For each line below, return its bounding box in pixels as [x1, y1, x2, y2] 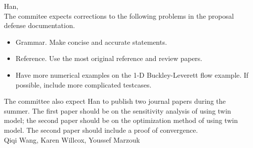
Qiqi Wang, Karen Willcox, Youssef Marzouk [4, 134, 140, 145]
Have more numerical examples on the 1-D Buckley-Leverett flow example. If [15, 69, 249, 80]
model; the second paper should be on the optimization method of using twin [4, 115, 238, 125]
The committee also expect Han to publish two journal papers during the [4, 96, 226, 106]
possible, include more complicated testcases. [15, 79, 152, 89]
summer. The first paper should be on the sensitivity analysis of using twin [4, 105, 231, 116]
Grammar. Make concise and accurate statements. [15, 36, 167, 47]
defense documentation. [4, 20, 75, 30]
